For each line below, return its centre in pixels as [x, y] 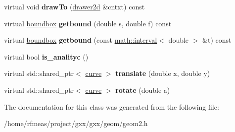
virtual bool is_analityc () [46, 56]
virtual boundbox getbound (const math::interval [81, 40]
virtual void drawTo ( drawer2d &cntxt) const [74, 6]
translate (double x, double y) [163, 73]
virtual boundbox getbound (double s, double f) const [88, 23]
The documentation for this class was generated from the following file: [112, 106]
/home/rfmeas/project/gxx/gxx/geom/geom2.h [76, 123]
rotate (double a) [143, 90]
